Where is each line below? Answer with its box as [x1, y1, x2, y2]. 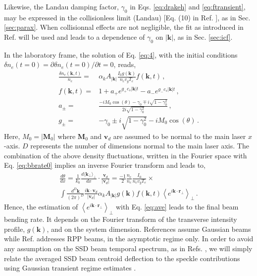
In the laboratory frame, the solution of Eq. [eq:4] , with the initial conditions [4, 49, 238, 60]
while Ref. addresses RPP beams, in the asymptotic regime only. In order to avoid [4, 233, 254, 244]
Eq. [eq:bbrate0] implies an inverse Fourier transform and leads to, [4, 160, 206, 170]
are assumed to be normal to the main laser [113, 131, 246, 141]
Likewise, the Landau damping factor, [4, 1, 119, 11]
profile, [4, 223, 25, 234]
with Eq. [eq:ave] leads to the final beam [115, 202, 239, 212]
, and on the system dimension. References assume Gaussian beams [47, 223, 251, 234]
